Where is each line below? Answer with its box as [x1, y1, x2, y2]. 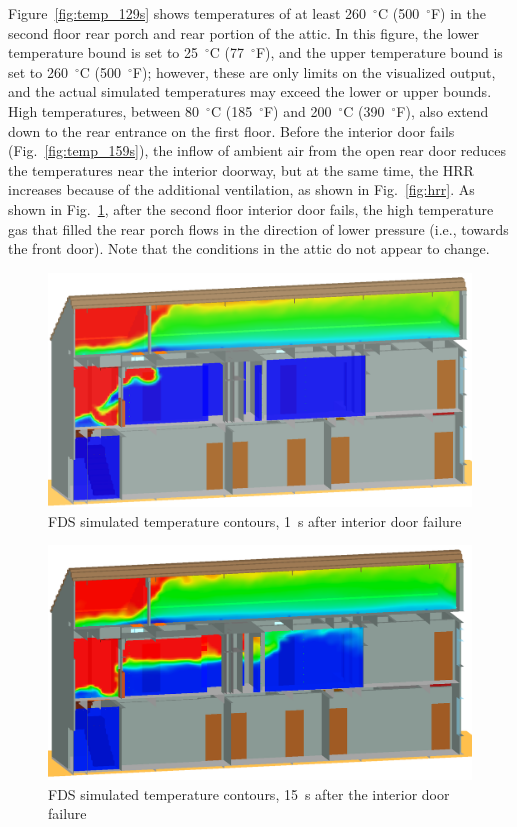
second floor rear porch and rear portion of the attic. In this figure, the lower [8, 22, 480, 43]
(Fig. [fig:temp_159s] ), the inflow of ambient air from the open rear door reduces [8, 140, 507, 161]
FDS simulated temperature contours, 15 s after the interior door [48, 783, 450, 804]
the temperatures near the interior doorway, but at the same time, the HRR [8, 159, 474, 180]
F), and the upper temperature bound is [255, 42, 503, 63]
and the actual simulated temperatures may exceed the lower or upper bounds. [8, 81, 492, 102]
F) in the [430, 3, 487, 23]
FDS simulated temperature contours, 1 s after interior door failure [48, 510, 462, 531]
